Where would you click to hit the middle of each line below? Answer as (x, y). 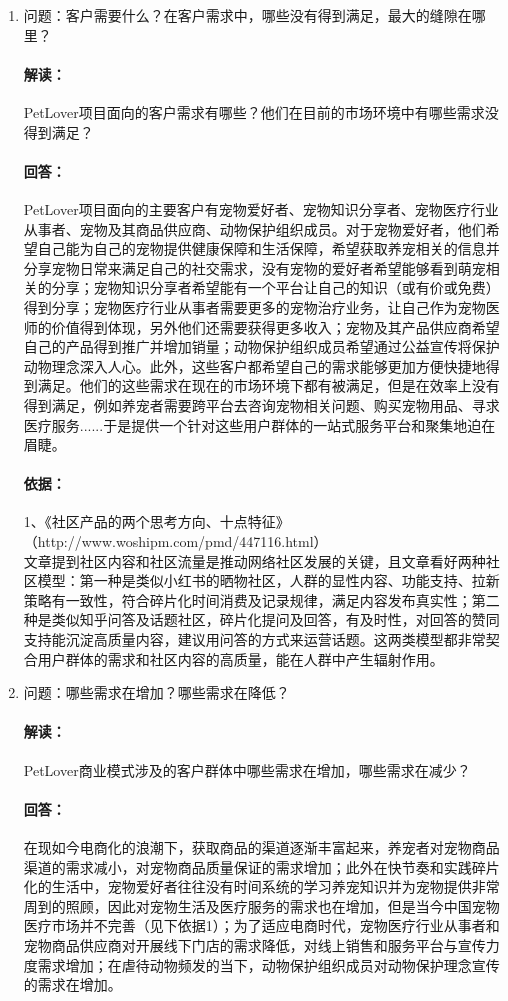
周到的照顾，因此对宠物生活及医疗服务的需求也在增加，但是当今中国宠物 (261, 905)
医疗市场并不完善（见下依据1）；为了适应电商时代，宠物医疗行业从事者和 (261, 925)
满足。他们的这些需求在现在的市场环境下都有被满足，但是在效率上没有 (268, 385)
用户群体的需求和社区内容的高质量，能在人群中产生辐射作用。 (240, 658)
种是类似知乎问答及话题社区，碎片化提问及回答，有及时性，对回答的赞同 (261, 619)
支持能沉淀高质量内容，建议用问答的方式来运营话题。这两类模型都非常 (254, 639)
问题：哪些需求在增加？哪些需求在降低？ (156, 692)
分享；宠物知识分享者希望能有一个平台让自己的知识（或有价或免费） (275, 287)
